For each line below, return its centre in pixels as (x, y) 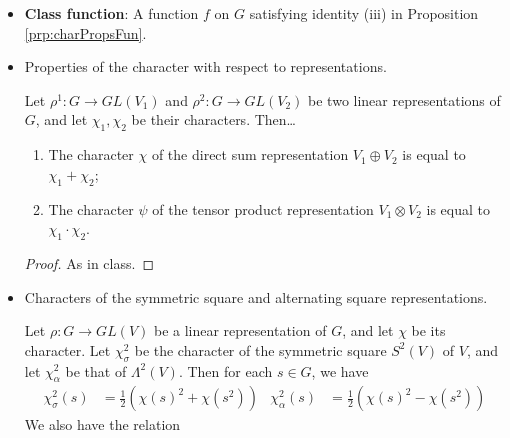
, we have (340, 370)
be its (428, 330)
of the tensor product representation (263, 208)
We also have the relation (102, 424)
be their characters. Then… (213, 119)
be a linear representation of (240, 330)
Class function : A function (111, 13)
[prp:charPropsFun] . (85, 32)
